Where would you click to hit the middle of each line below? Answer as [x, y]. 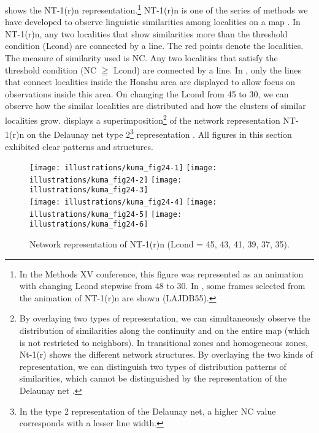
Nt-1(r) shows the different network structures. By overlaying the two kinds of [166, 354]
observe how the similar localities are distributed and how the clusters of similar [156, 106]
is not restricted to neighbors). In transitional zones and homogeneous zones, [163, 342]
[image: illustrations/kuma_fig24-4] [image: [123, 202]
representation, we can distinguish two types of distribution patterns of [153, 366]
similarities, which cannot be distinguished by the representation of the [153, 378]
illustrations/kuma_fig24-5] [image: [106, 214]
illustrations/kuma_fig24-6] [89, 224]
